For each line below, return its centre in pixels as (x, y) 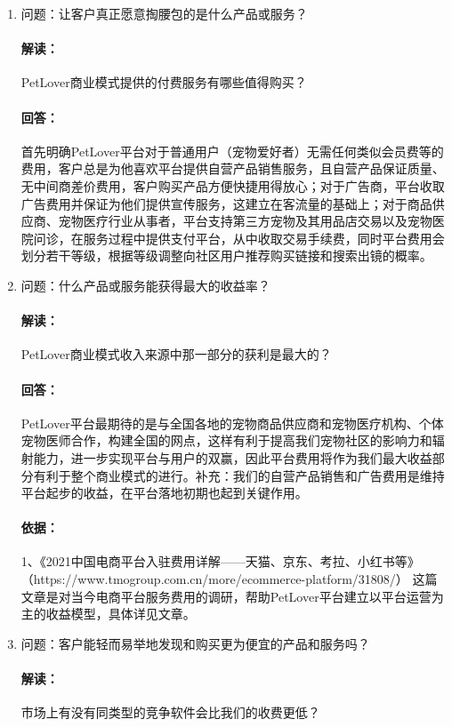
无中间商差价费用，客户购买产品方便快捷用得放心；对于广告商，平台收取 (233, 185)
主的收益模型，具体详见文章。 (108, 614)
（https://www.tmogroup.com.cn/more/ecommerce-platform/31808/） (214, 579)
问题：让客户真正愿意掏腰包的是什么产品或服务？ (164, 13)
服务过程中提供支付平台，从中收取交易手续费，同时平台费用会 (264, 238)
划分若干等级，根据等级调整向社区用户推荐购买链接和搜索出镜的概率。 (226, 256)
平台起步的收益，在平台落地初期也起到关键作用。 (164, 493)
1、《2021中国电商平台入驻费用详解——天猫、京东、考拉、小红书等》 (220, 561)
